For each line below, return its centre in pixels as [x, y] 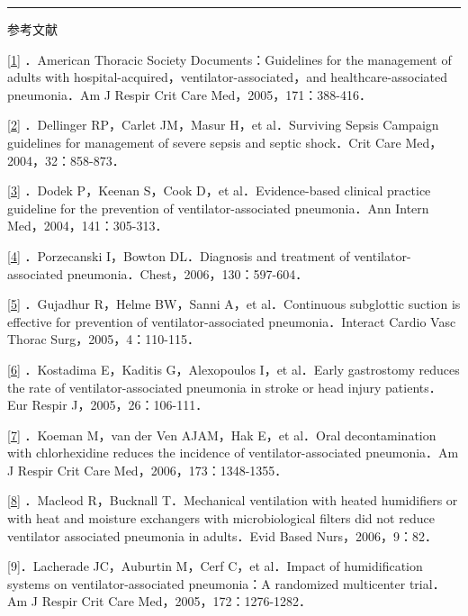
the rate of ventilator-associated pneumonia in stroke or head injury [194, 387]
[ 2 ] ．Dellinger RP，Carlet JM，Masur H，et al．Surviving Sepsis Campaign [223, 125]
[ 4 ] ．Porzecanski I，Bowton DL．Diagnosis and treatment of [179, 255]
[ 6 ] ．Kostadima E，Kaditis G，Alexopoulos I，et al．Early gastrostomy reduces [234, 369]
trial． [427, 583]
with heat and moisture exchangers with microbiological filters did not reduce [221, 518]
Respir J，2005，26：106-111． [120, 405]
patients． [414, 387]
